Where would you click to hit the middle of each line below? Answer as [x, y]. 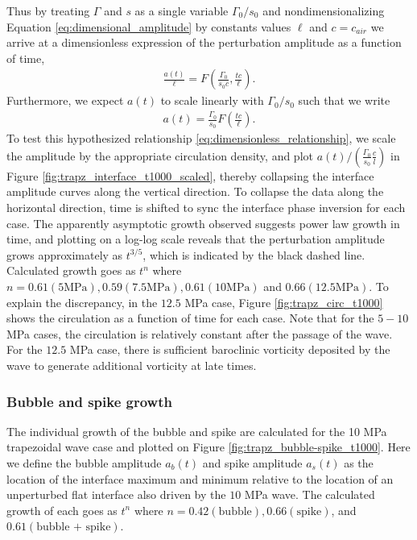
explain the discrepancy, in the [82, 302]
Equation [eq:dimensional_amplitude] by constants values [149, 26]
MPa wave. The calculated [310, 494]
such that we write [344, 100]
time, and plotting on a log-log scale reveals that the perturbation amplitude [196, 239]
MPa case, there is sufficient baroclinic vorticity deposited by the [230, 349]
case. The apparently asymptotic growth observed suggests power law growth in [203, 223]
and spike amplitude [252, 462]
